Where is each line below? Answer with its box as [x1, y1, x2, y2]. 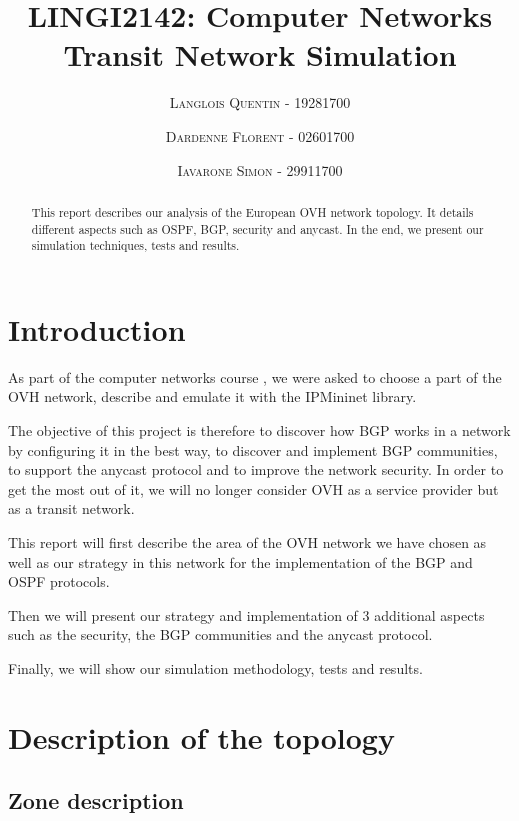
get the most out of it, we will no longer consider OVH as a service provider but [8, 478, 499, 499]
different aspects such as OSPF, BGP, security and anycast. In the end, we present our [31, 220, 484, 237]
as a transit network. [8, 498, 135, 519]
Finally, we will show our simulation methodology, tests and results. [8, 657, 423, 678]
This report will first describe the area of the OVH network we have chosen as [8, 531, 487, 552]
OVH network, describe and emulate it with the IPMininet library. [8, 386, 417, 407]
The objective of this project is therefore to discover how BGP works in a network [8, 419, 511, 440]
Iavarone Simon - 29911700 [177, 159, 343, 180]
